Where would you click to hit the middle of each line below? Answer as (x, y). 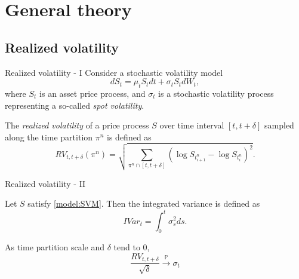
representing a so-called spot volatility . (75, 105)
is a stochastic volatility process (216, 93)
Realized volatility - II (45, 183)
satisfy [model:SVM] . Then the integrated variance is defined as (144, 203)
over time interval (192, 125)
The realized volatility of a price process (77, 125)
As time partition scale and (55, 247)
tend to (127, 247)
